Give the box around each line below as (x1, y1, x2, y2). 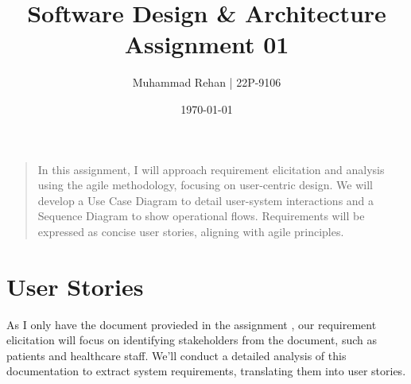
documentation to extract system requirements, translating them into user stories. (6, 363, 406, 379)
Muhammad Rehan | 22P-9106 (132, 74, 281, 91)
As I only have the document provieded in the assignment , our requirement (6, 316, 377, 332)
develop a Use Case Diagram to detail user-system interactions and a (37, 192, 374, 208)
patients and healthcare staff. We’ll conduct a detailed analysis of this (6, 347, 347, 363)
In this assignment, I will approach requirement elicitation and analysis (37, 161, 385, 177)
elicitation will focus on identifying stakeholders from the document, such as (6, 332, 377, 348)
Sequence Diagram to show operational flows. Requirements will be (37, 208, 365, 224)
